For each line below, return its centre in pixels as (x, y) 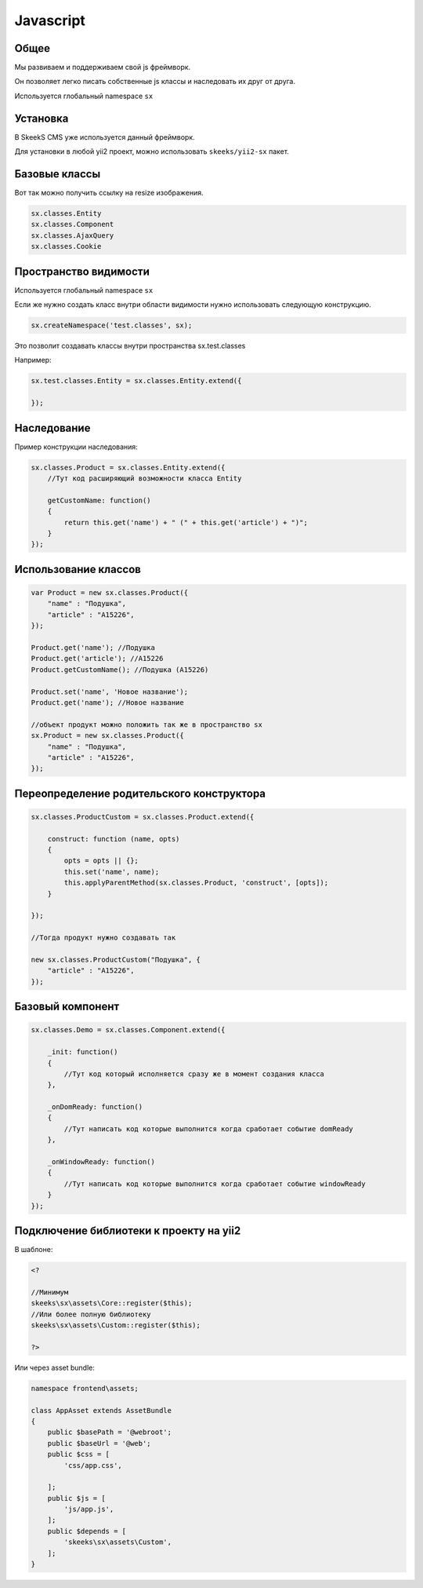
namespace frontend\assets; (85, 1388)
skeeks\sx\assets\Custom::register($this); (116, 1325)
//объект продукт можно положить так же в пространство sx (146, 725)
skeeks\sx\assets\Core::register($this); (112, 1303)
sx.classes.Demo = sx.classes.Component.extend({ (128, 1030)
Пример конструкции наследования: (76, 447)
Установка (42, 118)
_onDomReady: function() (95, 1107)
